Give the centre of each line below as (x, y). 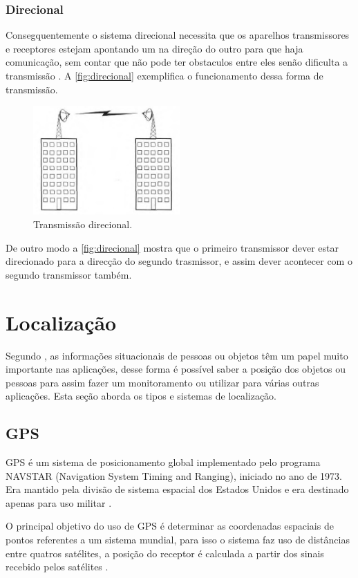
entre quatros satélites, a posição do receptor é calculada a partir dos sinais (165, 553)
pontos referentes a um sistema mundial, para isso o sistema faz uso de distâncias (178, 540)
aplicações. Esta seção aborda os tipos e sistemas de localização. (141, 396)
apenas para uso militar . (59, 502)
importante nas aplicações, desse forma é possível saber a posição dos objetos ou (176, 369)
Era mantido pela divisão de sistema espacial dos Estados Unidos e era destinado (177, 489)
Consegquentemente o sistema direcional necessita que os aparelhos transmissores (178, 35)
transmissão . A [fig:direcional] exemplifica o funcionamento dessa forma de (164, 75)
